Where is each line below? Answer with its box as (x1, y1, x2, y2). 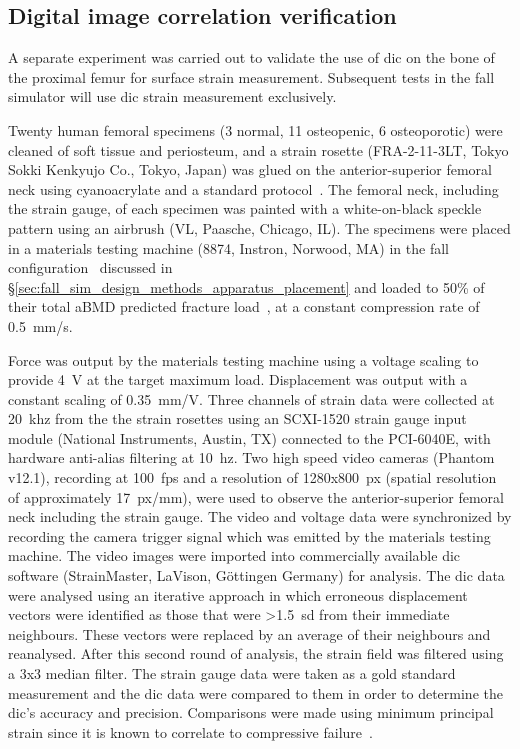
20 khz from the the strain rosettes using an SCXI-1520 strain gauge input (8, 408, 467, 429)
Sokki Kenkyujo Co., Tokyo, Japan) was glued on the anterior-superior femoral (8, 159, 492, 180)
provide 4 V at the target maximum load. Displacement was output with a (8, 369, 468, 390)
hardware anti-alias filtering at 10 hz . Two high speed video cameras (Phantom (8, 447, 495, 468)
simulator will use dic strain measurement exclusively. (8, 86, 337, 107)
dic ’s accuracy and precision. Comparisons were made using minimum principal (8, 702, 494, 723)
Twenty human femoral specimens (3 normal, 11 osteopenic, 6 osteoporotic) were (8, 119, 503, 140)
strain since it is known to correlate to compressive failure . (8, 721, 373, 742)
